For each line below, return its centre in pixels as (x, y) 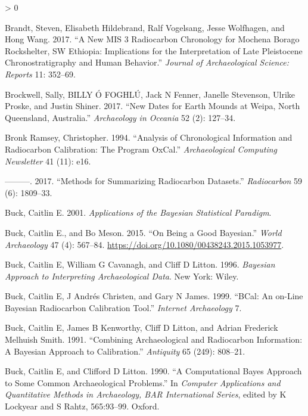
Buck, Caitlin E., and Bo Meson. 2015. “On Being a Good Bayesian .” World (143, 232)
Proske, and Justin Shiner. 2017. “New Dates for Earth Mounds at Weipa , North (153, 106)
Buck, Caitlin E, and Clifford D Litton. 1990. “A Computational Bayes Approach (153, 371)
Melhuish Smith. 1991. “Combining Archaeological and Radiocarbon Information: (154, 339)
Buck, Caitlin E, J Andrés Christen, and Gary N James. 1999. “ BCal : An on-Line (154, 296)
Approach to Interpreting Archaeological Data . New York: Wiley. (122, 276)
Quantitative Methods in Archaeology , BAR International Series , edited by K (146, 394)
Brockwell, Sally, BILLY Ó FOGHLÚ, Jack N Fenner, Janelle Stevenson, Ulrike (150, 94)
